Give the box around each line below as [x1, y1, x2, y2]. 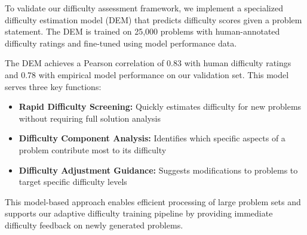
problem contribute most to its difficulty [19, 143, 167, 156]
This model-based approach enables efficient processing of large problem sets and [5, 195, 301, 208]
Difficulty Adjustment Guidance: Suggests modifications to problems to [19, 163, 298, 176]
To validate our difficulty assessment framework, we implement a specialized [5, 2, 283, 14]
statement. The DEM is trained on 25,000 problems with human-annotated [5, 25, 280, 38]
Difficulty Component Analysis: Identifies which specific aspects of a [19, 132, 285, 144]
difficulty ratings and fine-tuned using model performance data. [5, 36, 237, 49]
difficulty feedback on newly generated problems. [5, 218, 183, 231]
